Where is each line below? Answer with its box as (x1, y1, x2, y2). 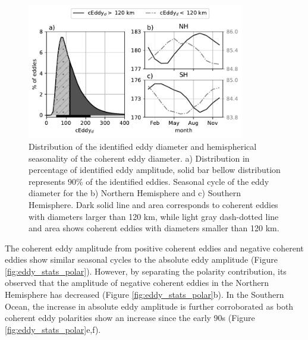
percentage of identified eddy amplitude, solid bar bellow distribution (29, 163, 281, 176)
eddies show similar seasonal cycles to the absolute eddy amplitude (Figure (5, 253, 278, 266)
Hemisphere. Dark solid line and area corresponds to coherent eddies (29, 198, 278, 210)
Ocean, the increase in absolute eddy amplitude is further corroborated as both (5, 300, 294, 312)
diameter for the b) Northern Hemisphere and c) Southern (29, 187, 241, 199)
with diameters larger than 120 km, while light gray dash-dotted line (29, 210, 279, 222)
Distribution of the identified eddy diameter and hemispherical (29, 140, 257, 152)
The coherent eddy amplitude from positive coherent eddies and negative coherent (5, 241, 304, 254)
